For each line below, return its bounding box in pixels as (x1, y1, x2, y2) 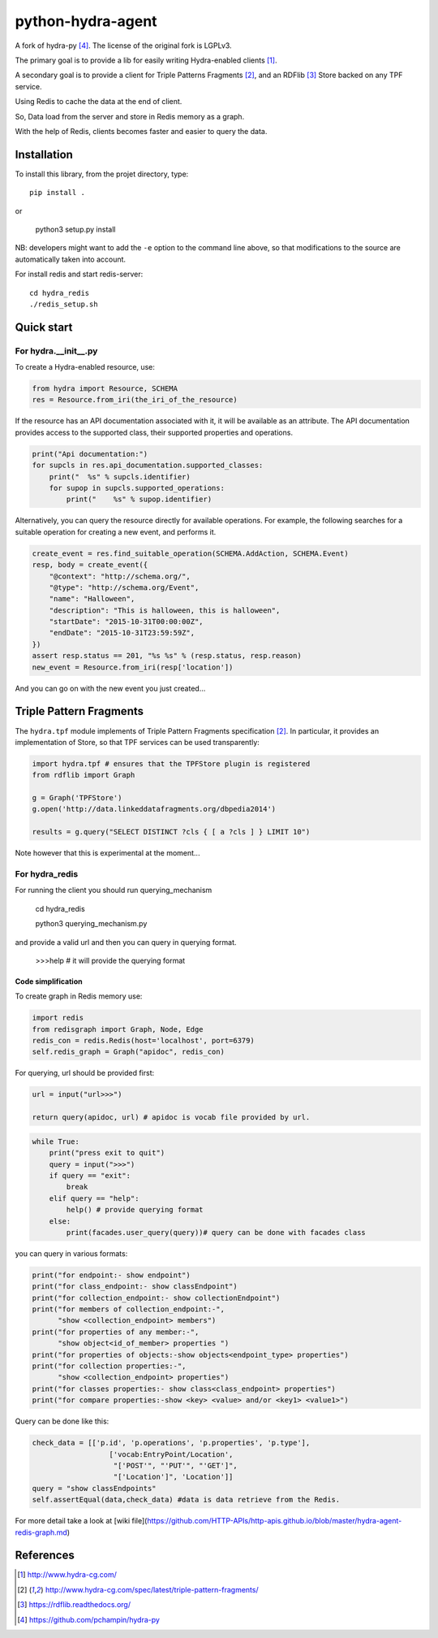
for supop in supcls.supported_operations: (49, 483, 225, 492)
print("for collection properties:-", (32, 1362, 187, 1371)
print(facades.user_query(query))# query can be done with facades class (66, 1228, 367, 1237)
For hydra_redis (15, 869, 79, 879)
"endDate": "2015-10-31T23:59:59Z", (49, 628, 195, 638)
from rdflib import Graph (32, 770, 135, 780)
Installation (15, 147, 73, 162)
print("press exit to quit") (49, 1148, 165, 1158)
